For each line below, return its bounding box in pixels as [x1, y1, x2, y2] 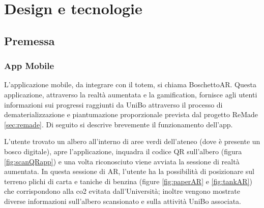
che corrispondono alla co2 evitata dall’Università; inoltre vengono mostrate [4, 186, 241, 196]
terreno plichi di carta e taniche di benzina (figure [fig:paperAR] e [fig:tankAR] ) [4, 176, 252, 186]
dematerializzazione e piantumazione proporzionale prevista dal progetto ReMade [4, 109, 258, 120]
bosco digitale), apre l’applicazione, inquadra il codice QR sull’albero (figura [4, 146, 242, 156]
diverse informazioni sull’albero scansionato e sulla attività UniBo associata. [4, 195, 241, 206]
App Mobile [4, 59, 54, 72]
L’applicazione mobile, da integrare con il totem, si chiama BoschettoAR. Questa [4, 79, 256, 90]
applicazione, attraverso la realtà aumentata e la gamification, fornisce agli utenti [4, 89, 257, 99]
